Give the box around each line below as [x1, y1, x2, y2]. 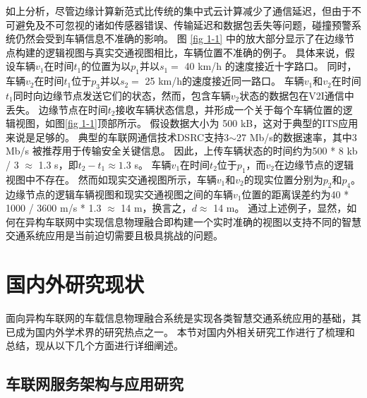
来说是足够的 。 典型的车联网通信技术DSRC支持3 [6, 129, 229, 144]
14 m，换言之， [121, 200, 192, 215]
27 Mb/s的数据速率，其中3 [236, 129, 357, 144]
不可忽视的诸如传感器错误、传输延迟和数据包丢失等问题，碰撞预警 [44, 17, 351, 32]
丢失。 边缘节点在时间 [6, 102, 108, 116]
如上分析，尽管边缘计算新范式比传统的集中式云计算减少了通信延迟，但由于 [6, 4, 351, 18]
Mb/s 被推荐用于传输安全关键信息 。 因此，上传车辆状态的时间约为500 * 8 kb [6, 143, 358, 158]
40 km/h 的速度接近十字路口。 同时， [184, 59, 357, 73]
